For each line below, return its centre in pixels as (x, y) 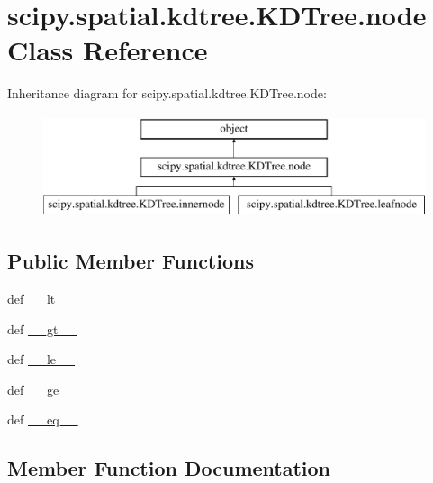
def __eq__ (43, 419)
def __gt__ (42, 328)
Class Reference (108, 50)
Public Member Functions (131, 261)
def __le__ (41, 359)
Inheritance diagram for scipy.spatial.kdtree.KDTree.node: (167, 93)
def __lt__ (41, 299)
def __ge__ (43, 389)
